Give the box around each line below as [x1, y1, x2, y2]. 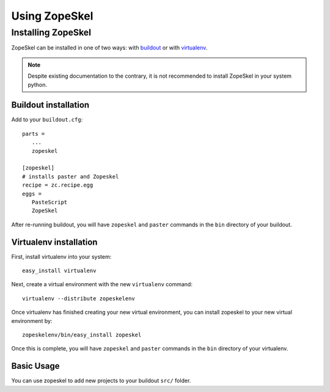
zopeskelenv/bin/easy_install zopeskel [22, 331, 142, 339]
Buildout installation [11, 100, 90, 110]
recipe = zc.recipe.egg [22, 182, 94, 189]
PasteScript [31, 199, 68, 205]
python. [28, 81, 47, 88]
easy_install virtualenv [22, 267, 97, 275]
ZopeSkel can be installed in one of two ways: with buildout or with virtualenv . [11, 44, 208, 51]
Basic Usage [11, 361, 60, 371]
